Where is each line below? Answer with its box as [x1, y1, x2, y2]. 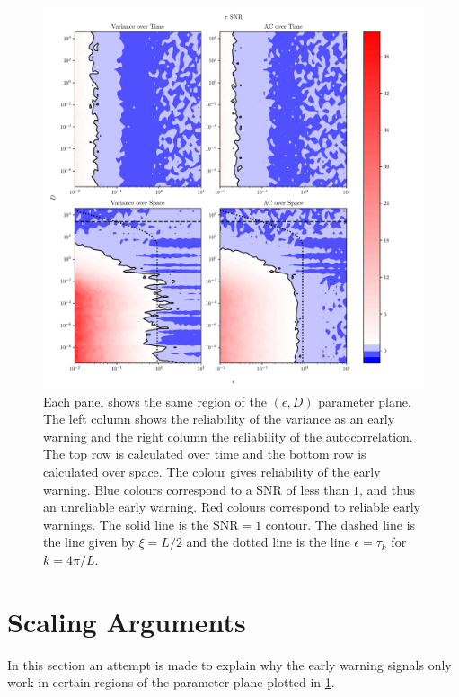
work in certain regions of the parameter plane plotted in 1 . [7, 673, 335, 692]
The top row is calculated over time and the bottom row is [43, 444, 366, 463]
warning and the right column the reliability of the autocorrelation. [43, 426, 413, 445]
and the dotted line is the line [186, 532, 350, 551]
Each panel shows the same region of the [43, 391, 267, 410]
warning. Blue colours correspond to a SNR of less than [43, 479, 349, 498]
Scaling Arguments [7, 603, 246, 639]
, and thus [359, 479, 415, 498]
